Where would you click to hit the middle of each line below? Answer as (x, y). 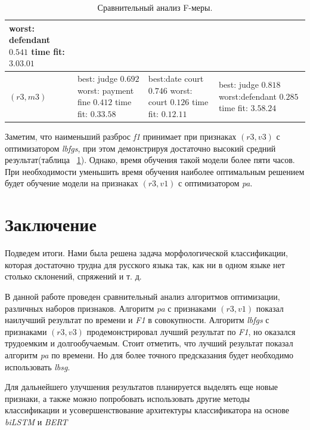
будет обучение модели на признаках (72, 183)
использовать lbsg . (38, 366)
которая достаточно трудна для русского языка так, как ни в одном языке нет (145, 264)
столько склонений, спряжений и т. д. (73, 276)
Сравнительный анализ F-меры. (155, 7)
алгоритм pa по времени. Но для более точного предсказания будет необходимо (149, 354)
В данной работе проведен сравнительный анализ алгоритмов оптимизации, (142, 296)
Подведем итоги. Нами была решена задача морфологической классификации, (146, 253)
